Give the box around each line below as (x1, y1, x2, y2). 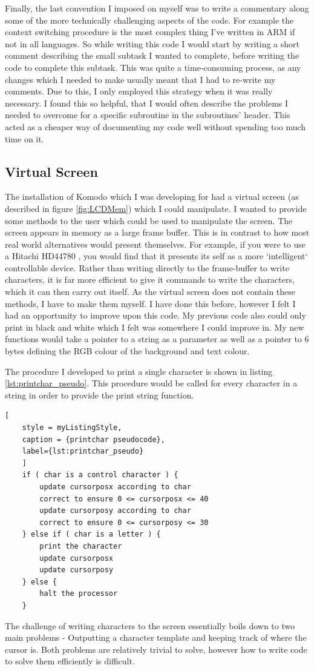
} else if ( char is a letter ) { (22, 530, 161, 539)
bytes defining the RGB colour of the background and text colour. (5, 345, 250, 357)
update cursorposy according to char (39, 506, 191, 515)
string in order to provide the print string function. (5, 388, 194, 401)
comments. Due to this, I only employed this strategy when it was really (5, 85, 273, 98)
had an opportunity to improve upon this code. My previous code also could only (5, 309, 306, 322)
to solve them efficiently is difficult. (5, 655, 135, 667)
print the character (39, 541, 122, 550)
